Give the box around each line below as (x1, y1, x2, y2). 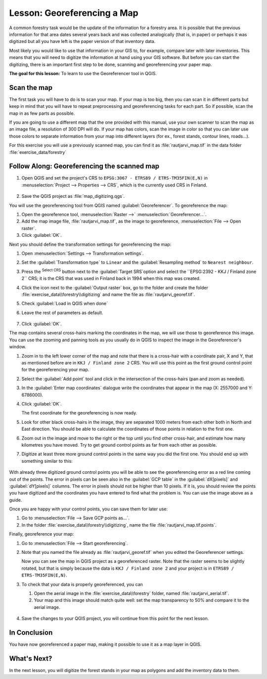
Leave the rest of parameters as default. (21, 310, 103, 316)
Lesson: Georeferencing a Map (9, 7, 138, 18)
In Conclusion (9, 628, 53, 636)
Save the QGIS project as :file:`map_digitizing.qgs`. (21, 193, 125, 199)
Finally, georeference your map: (9, 531, 74, 537)
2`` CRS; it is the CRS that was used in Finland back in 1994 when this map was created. (21, 275, 201, 281)
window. (9, 344, 27, 350)
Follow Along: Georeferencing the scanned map (9, 162, 160, 171)
